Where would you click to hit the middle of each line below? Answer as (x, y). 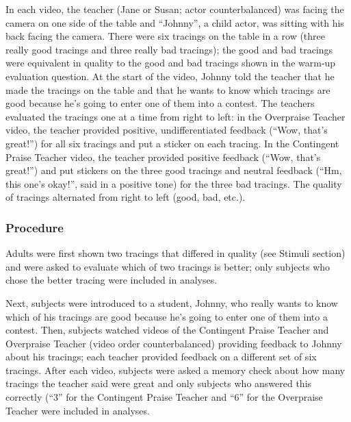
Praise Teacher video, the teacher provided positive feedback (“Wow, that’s (163, 157)
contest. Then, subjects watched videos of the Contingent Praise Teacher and (167, 330)
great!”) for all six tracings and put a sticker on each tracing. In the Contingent (172, 143)
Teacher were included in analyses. (78, 410)
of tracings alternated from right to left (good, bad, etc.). (126, 197)
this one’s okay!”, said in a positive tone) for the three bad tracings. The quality (174, 183)
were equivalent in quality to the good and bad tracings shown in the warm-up (171, 63)
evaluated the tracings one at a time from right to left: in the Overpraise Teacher (175, 116)
